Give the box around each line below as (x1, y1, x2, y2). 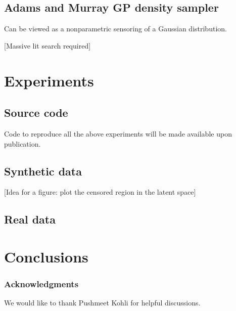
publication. (4, 138, 41, 149)
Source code (4, 105, 68, 120)
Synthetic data (4, 163, 82, 179)
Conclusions (4, 246, 88, 266)
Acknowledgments (4, 278, 79, 290)
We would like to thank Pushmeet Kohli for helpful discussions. (4, 297, 201, 308)
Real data (4, 211, 56, 227)
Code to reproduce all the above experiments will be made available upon (4, 128, 232, 139)
